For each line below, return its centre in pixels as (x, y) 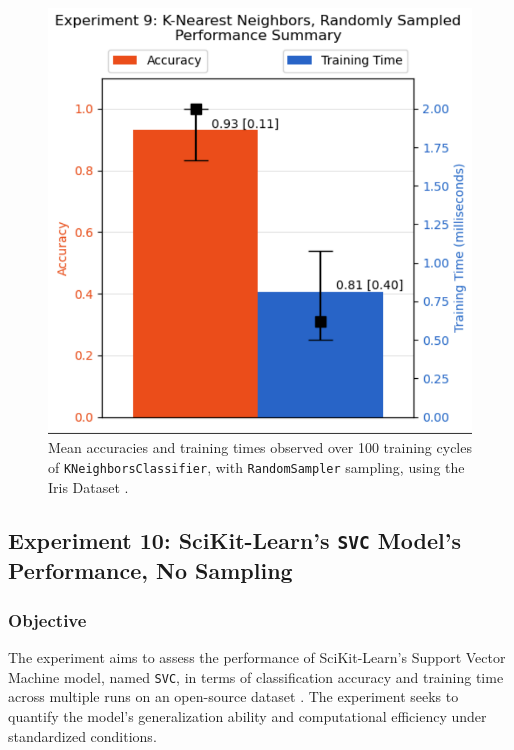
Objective (47, 619)
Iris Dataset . (88, 486)
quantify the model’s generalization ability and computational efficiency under (247, 715)
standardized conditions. (82, 735)
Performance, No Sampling (150, 570)
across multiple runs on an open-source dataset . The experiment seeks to (233, 696)
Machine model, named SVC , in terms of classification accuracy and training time (256, 676)
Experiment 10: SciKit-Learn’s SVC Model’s (234, 540)
